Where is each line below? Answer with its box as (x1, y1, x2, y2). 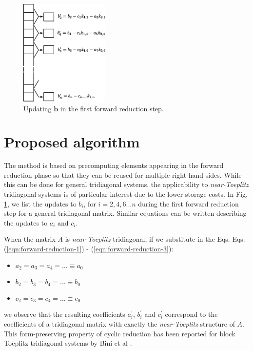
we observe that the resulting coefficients (4, 309, 125, 319)
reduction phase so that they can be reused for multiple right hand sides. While (4, 169, 242, 180)
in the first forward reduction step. (60, 103, 164, 113)
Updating (23, 103, 52, 113)
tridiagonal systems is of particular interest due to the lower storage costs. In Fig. (4, 189, 248, 199)
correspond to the (165, 309, 218, 319)
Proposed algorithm (4, 132, 140, 152)
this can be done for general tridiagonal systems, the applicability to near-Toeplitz (4, 179, 249, 189)
